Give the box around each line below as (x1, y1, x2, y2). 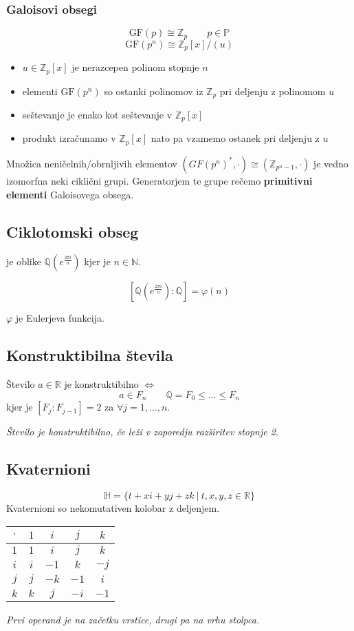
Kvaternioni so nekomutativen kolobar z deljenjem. (6, 500, 220, 515)
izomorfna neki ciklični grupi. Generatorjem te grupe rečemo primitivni (6, 173, 313, 187)
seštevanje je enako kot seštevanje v (22, 107, 173, 122)
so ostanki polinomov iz (104, 83, 203, 98)
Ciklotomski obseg (6, 220, 139, 242)
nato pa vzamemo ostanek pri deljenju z (151, 131, 320, 145)
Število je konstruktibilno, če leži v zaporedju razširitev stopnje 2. (6, 424, 279, 439)
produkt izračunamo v (22, 131, 116, 145)
